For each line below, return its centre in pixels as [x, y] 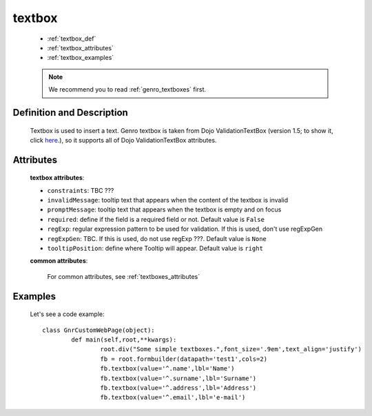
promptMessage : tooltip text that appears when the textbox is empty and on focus [164, 209]
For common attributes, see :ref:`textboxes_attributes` [123, 276]
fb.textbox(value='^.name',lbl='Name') [167, 369]
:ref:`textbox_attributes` [80, 48]
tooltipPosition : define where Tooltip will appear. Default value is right [155, 249]
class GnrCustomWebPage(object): [99, 330]
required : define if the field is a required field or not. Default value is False [156, 219]
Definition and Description [71, 113]
